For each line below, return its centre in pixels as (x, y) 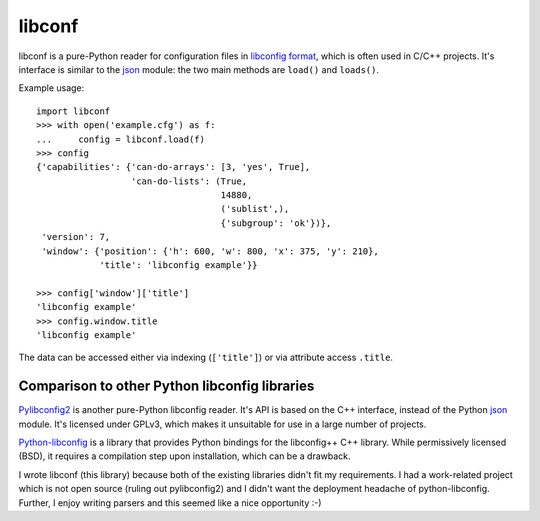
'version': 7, (76, 237)
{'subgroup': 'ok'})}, (276, 223)
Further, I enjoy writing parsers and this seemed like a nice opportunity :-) (170, 502)
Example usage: (51, 88)
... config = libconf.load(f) (120, 139)
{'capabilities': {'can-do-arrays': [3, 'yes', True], (173, 167)
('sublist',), (255, 209)
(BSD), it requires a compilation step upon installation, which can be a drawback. (184, 456)
